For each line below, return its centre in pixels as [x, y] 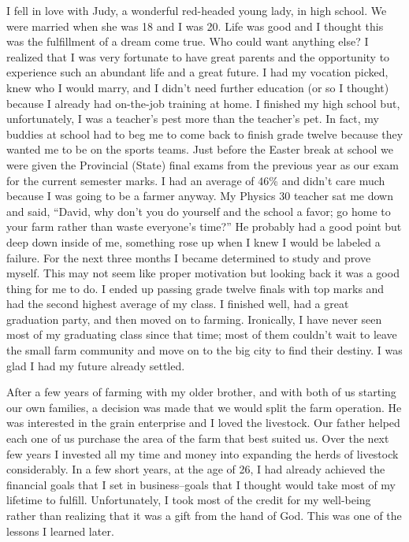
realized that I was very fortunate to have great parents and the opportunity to [198, 56]
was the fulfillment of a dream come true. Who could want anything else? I [188, 41]
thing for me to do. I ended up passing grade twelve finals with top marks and [195, 288]
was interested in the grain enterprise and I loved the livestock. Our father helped [203, 423]
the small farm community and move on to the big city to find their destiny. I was [204, 350]
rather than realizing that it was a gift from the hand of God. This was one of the [204, 515]
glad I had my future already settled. [96, 365]
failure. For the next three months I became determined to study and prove [189, 257]
